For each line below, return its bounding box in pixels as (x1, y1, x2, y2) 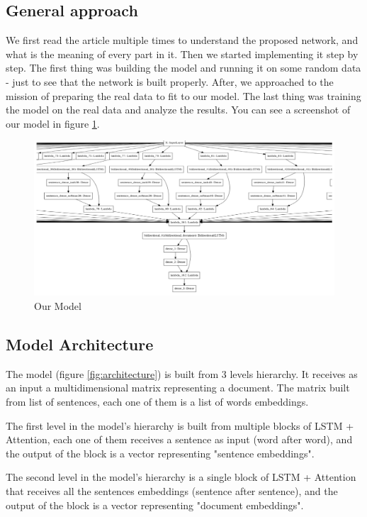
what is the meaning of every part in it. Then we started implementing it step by (6, 46, 358, 61)
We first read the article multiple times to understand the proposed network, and (6, 33, 358, 48)
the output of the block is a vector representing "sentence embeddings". (6, 445, 315, 460)
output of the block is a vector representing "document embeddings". (6, 497, 304, 512)
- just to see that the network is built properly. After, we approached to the (6, 74, 334, 89)
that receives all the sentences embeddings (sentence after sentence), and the (6, 483, 338, 498)
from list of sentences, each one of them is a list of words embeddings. (6, 394, 309, 408)
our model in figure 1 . (6, 116, 100, 130)
